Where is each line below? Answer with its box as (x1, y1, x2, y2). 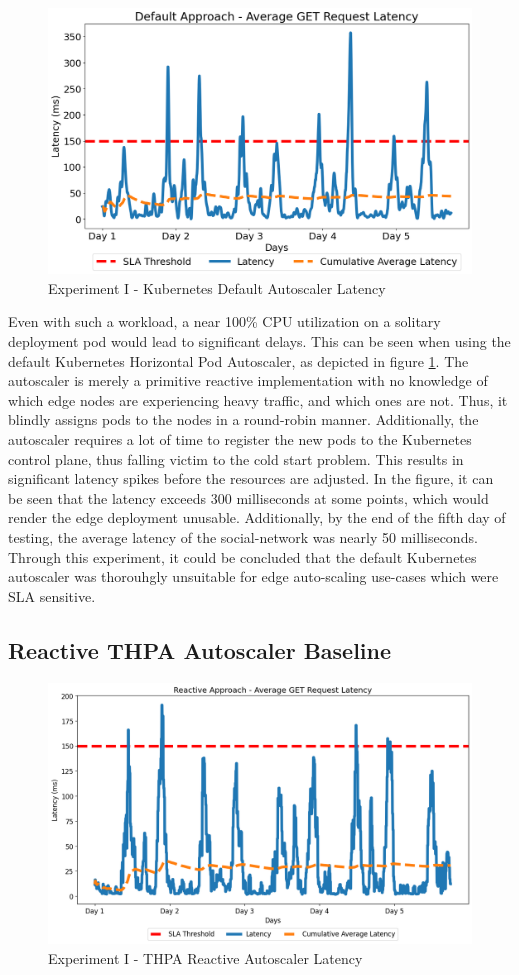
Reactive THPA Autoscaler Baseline (8, 634, 392, 665)
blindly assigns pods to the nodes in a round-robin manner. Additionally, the (8, 409, 479, 430)
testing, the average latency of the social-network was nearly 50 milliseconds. (8, 526, 478, 547)
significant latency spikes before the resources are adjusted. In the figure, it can (8, 468, 494, 489)
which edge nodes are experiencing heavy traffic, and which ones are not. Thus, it (8, 389, 508, 410)
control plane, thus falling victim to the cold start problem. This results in (8, 448, 464, 469)
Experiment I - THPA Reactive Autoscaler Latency (48, 947, 363, 968)
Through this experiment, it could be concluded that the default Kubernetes (8, 546, 477, 567)
